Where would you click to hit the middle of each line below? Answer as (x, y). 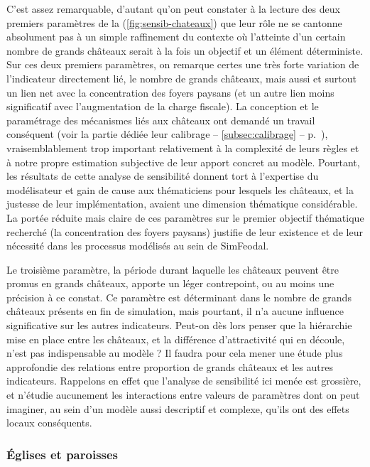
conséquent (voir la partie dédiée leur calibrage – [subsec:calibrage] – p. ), (167, 134)
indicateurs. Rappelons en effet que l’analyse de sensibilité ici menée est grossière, (184, 381)
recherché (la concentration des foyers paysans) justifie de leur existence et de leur (185, 231)
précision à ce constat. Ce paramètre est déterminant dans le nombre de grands (179, 297)
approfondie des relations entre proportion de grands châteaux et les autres (170, 366)
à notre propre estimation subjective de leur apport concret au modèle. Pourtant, (183, 162)
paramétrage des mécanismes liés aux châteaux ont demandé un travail (161, 120)
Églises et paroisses (62, 454)
